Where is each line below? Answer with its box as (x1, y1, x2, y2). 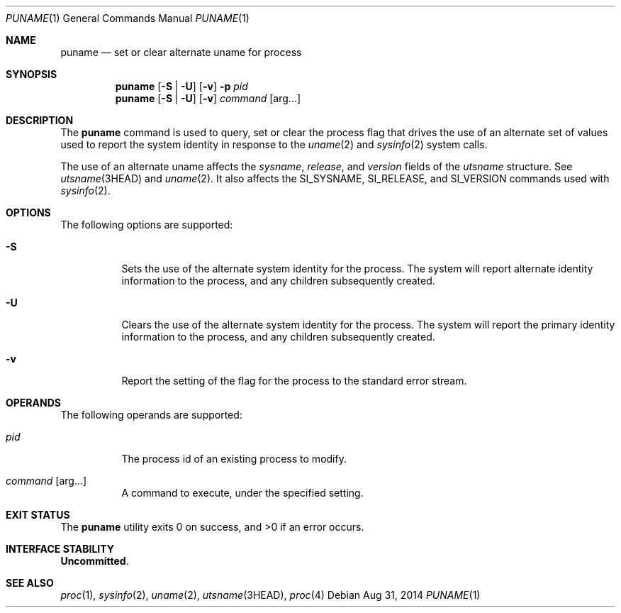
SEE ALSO (6, 577, 54, 589)
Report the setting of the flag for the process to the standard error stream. (121, 375, 467, 387)
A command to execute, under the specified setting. (121, 487, 364, 499)
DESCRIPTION (6, 114, 74, 126)
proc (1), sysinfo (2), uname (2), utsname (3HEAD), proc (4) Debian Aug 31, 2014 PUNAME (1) (60, 589, 481, 601)
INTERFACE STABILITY (6, 543, 114, 555)
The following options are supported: (60, 219, 233, 231)
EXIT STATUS (6, 509, 70, 521)
